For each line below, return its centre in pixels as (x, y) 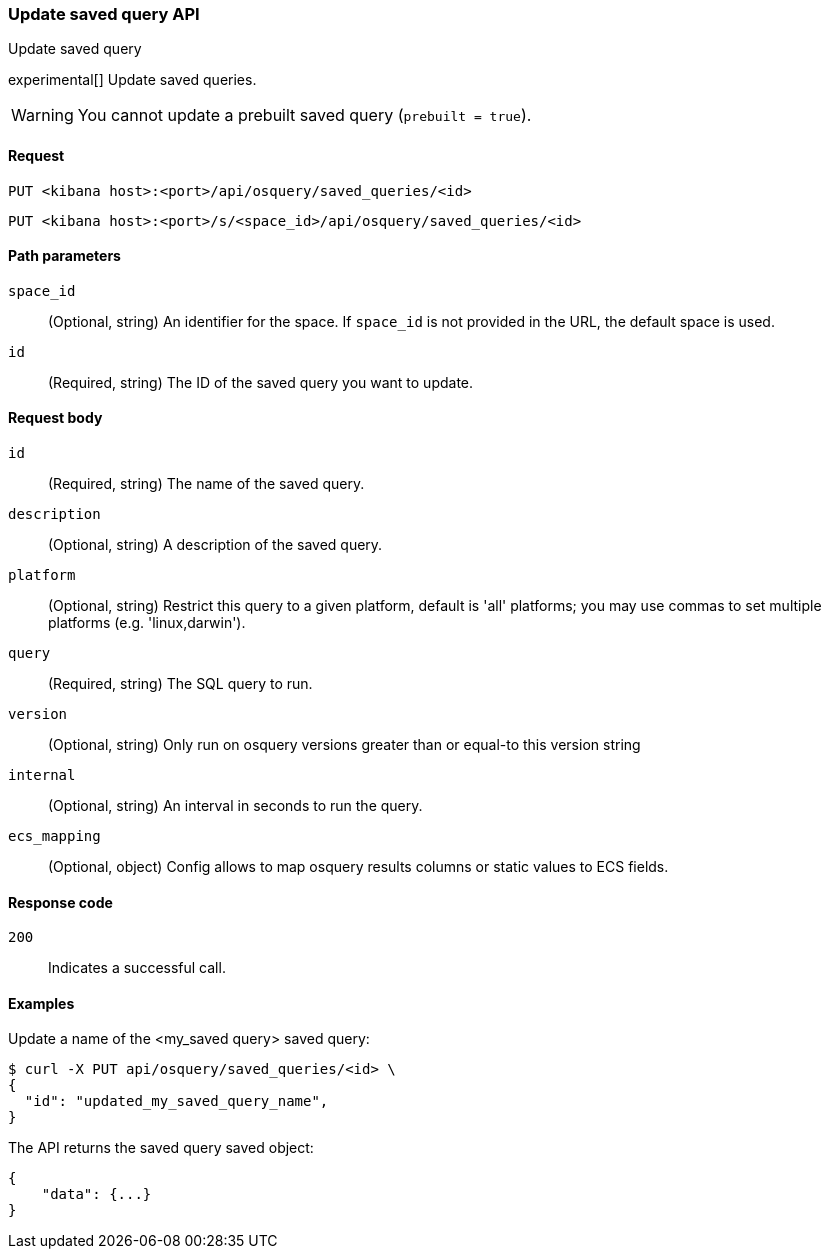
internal (42, 775)
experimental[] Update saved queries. (132, 80)
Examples (41, 1003)
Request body (55, 418)
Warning (42, 115)
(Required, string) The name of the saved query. (206, 484)
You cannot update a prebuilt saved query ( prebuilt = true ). (304, 115)
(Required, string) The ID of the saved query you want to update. (261, 382)
